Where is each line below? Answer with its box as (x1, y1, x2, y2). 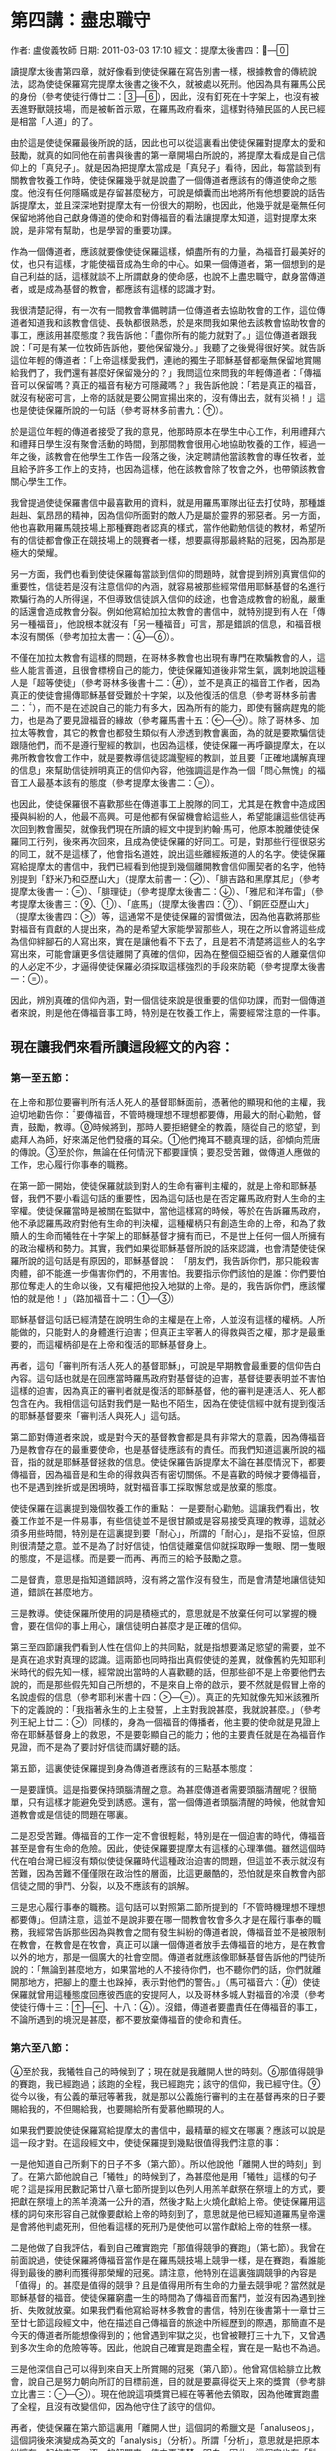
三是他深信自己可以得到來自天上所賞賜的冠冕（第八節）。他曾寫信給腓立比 (10, 2362, 313, 2375)
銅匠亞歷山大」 (252, 897, 315, 910)
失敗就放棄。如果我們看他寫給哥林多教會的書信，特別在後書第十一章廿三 (27, 2304, 326, 2316)
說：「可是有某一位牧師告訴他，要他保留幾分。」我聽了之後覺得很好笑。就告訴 (10, 341, 326, 353)
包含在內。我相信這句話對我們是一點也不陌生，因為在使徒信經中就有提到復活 (10, 1397, 326, 1409)
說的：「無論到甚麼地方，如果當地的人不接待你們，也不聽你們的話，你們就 (10, 1963, 313, 1975)
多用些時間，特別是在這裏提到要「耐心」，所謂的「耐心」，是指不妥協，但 (18, 1527, 317, 1539)
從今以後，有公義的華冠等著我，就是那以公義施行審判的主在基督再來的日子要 (10, 2090, 326, 2102)
